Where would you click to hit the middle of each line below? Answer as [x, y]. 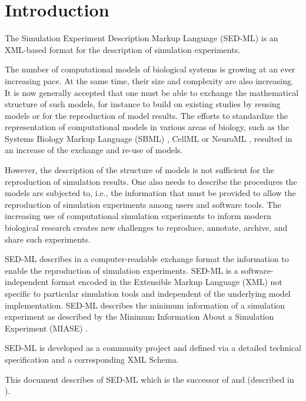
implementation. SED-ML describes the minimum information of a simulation [145, 305]
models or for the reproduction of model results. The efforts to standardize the [147, 115]
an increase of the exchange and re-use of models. [94, 150]
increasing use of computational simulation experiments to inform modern [138, 216]
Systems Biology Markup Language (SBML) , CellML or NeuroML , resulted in [149, 138]
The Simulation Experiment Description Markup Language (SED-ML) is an [142, 38]
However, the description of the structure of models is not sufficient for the [139, 170]
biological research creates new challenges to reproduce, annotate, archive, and [146, 228]
